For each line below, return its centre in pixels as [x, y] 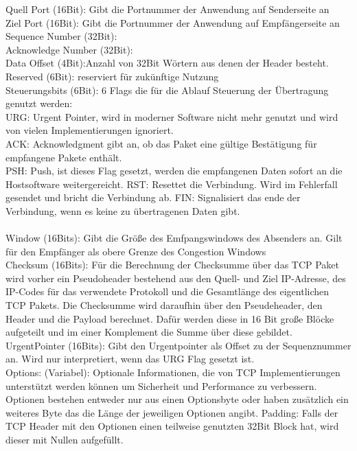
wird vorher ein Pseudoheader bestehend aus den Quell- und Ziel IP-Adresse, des [176, 278]
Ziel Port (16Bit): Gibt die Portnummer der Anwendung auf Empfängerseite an [173, 22]
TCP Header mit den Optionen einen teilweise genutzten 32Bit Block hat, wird [172, 426]
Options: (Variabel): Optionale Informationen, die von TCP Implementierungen [173, 372]
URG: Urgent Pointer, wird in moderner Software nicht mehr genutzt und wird [172, 116]
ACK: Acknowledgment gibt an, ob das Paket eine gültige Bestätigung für [161, 143]
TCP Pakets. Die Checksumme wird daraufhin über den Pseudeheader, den [164, 305]
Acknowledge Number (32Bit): [69, 49]
